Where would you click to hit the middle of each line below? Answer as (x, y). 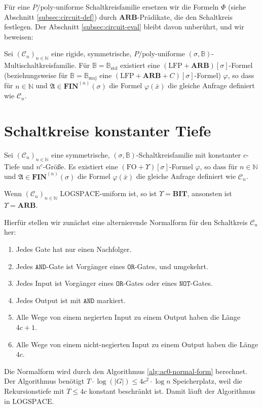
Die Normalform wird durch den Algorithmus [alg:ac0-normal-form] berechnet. (126, 371)
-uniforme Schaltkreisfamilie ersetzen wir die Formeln (136, 7)
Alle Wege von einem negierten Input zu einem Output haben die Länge (128, 317)
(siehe (237, 7)
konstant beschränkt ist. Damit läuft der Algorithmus (172, 391)
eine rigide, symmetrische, (91, 53)
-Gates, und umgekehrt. (171, 266)
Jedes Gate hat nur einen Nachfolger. (74, 249)
